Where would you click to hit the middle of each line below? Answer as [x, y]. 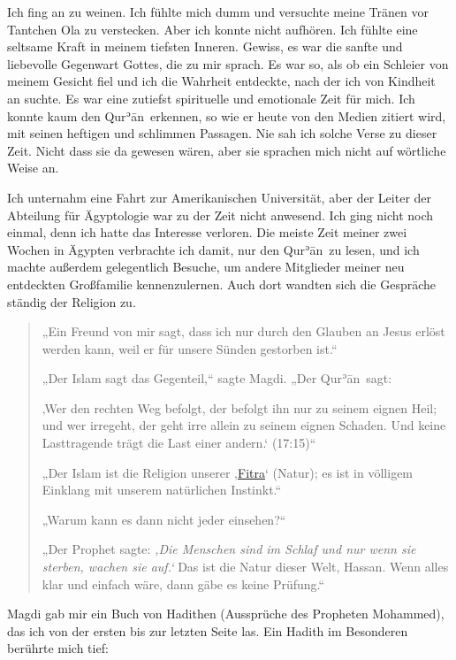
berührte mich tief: [58, 648]
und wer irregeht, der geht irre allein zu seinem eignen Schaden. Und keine [244, 425]
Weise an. [33, 168]
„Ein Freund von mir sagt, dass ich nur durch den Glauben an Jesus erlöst [243, 331]
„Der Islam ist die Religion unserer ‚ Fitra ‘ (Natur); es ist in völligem [228, 472]
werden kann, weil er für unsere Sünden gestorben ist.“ [190, 348]
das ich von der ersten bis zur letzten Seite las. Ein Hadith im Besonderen [208, 630]
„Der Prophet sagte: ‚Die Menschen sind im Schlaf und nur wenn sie [229, 549]
